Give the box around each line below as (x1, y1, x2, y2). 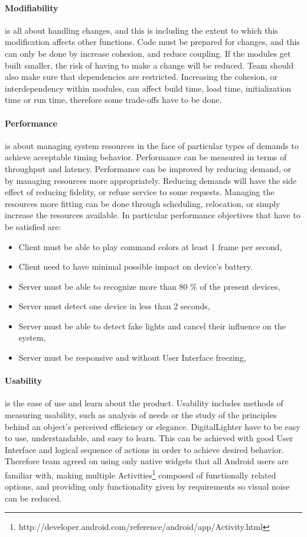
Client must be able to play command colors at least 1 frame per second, (18, 240, 282, 253)
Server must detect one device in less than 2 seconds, (18, 300, 210, 312)
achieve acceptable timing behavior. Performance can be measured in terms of (5, 151, 287, 163)
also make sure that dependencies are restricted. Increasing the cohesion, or (5, 70, 277, 83)
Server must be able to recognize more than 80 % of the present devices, (18, 280, 280, 292)
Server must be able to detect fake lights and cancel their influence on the (18, 319, 286, 332)
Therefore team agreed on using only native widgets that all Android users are (5, 455, 289, 467)
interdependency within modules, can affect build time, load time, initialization (5, 82, 292, 94)
